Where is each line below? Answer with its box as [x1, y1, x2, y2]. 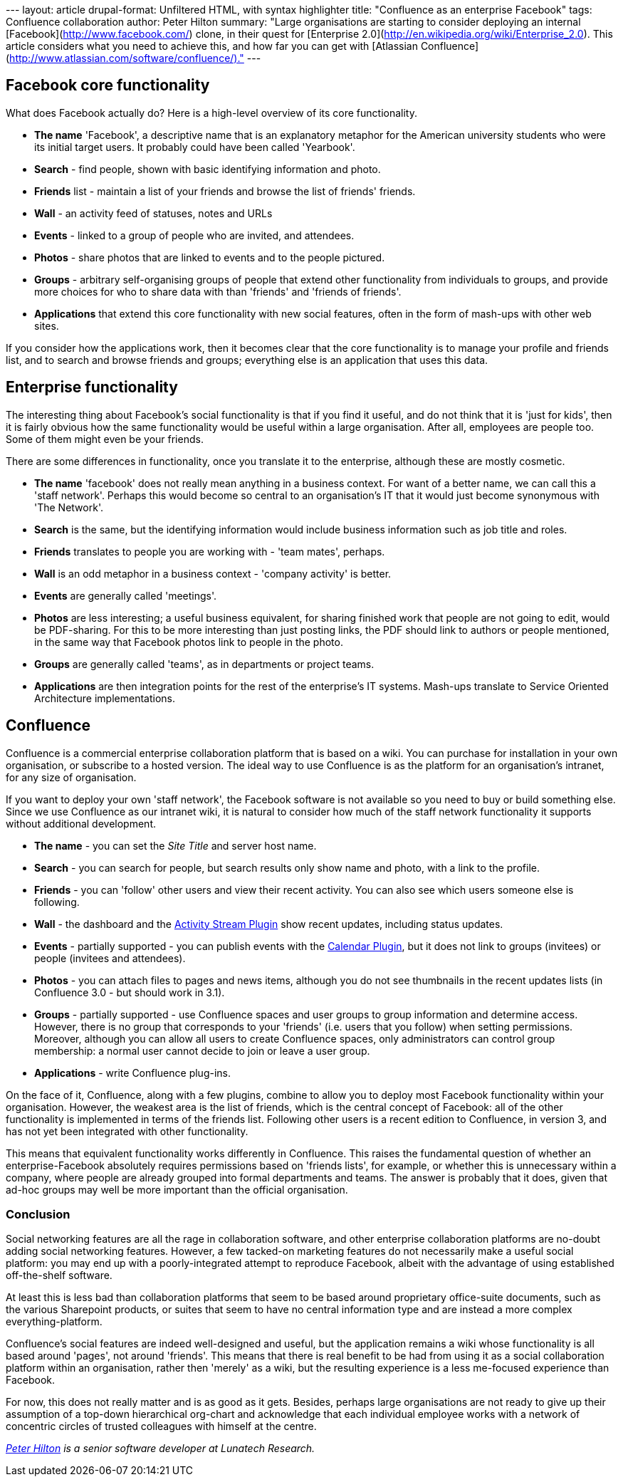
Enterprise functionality [6, 378, 178, 397]
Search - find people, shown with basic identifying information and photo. [34, 162, 381, 175]
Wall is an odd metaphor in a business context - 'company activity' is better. [34, 567, 392, 580]
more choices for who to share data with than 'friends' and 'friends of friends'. [34, 285, 402, 298]
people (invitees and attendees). [34, 951, 186, 964]
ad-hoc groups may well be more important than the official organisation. [6, 1183, 348, 1196]
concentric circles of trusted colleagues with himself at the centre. [6, 1420, 317, 1433]
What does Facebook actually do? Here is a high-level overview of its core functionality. [6, 106, 417, 119]
